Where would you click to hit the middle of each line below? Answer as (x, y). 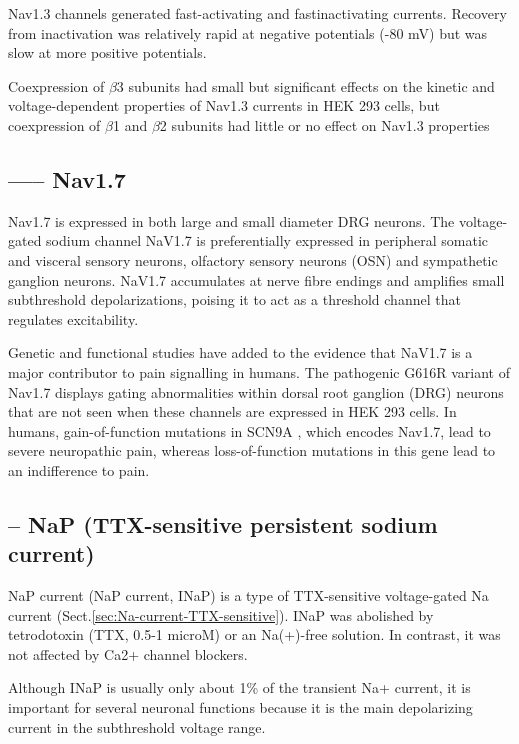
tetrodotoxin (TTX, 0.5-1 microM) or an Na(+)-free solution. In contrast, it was (254, 634)
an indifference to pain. (79, 469)
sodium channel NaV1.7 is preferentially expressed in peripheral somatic (267, 240)
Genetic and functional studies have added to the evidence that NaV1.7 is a (240, 352)
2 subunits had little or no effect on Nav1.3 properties (324, 124)
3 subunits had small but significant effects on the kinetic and (305, 85)
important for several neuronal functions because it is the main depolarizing (240, 707)
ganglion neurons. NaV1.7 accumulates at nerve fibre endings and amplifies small (256, 279)
